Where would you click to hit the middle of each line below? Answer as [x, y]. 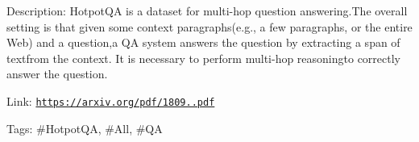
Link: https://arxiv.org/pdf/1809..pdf [111, 100]
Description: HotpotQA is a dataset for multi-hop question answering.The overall [207, 10]
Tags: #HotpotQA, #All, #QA [85, 128]
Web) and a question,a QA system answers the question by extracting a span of [203, 42]
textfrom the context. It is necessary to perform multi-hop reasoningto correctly [204, 58]
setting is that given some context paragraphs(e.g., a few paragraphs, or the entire [209, 26]
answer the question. [57, 74]
